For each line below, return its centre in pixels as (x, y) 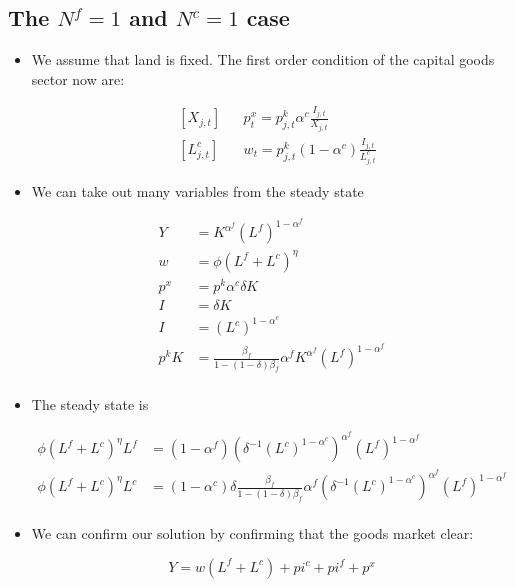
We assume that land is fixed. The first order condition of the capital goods (263, 59)
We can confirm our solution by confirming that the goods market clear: (252, 533)
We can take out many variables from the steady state (197, 190)
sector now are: (78, 78)
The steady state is (90, 403)
